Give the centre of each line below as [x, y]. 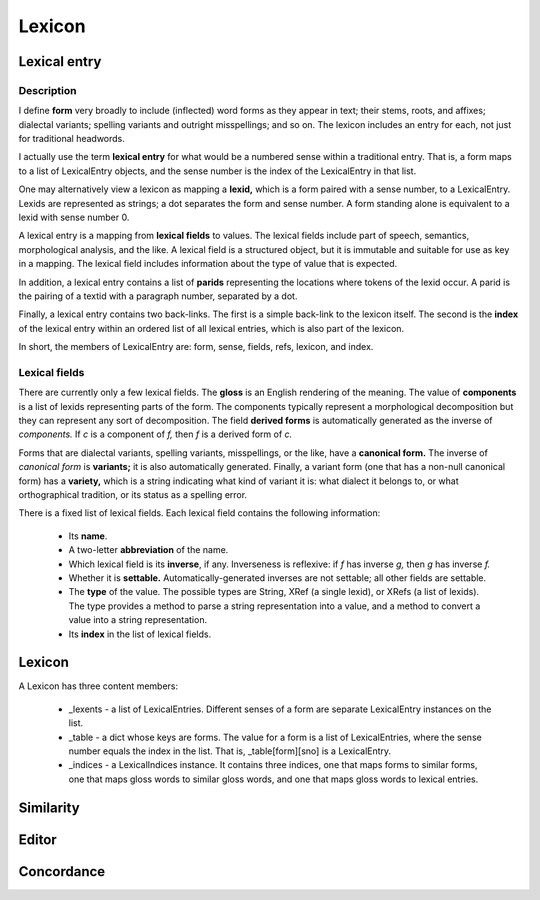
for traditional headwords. [71, 139]
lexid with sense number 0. [74, 217]
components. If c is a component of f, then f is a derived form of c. [155, 434]
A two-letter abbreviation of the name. [148, 550]
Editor [37, 839]
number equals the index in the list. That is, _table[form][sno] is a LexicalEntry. [230, 751]
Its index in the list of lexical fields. [140, 634]
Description [47, 90]
